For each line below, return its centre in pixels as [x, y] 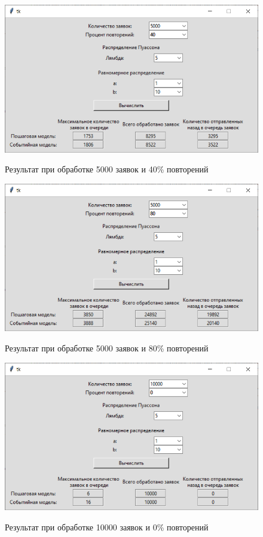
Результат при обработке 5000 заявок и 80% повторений [107, 348]
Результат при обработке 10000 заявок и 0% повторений [107, 527]
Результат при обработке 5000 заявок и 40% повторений [107, 169]
